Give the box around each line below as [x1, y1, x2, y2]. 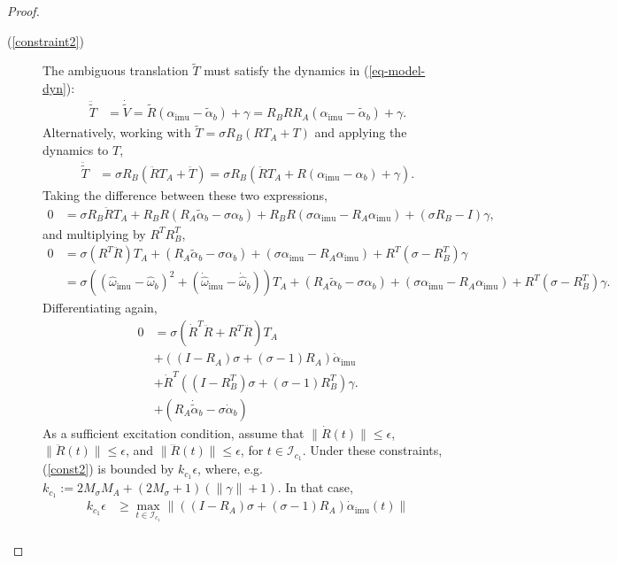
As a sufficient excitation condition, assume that [42, 423, 305, 442]
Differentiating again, [42, 298, 158, 317]
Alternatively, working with [42, 123, 191, 142]
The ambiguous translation [42, 61, 189, 80]
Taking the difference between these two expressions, [42, 185, 328, 204]
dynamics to [42, 140, 109, 158]
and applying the [314, 123, 407, 142]
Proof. [7, 2, 40, 19]
